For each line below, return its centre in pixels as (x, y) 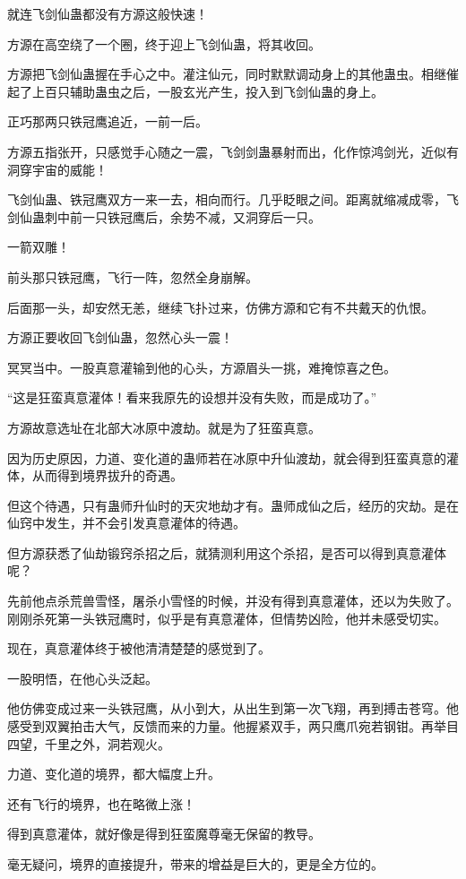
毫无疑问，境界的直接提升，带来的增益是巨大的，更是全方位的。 (195, 864)
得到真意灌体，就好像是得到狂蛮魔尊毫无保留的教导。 (164, 834)
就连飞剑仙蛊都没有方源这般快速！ (108, 13)
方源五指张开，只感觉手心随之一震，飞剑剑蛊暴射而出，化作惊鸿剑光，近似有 (233, 151)
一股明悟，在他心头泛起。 (82, 678)
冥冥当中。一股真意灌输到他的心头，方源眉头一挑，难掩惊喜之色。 (202, 367)
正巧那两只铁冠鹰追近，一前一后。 (108, 121)
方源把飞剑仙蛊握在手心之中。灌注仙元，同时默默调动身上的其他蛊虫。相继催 (233, 74)
